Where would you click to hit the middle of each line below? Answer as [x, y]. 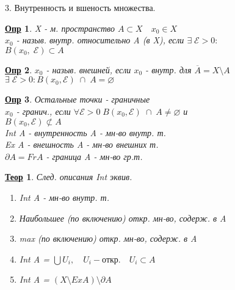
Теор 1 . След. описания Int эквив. [69, 177]
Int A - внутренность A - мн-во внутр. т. [85, 132]
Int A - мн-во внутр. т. [64, 197]
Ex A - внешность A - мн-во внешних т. [82, 144]
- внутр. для [168, 69]
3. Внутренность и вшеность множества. [80, 7]
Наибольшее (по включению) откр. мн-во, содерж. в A [123, 218]
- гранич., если [43, 111]
